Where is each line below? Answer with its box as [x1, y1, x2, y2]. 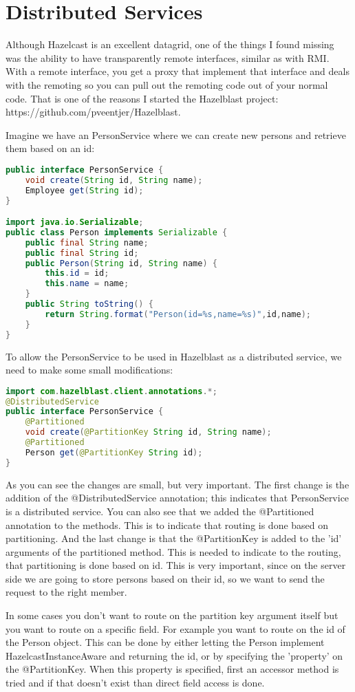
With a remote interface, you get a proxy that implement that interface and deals [6, 64, 349, 78]
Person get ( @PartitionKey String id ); [25, 447, 203, 457]
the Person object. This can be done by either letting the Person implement [6, 635, 325, 649]
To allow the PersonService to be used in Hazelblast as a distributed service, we [6, 349, 342, 363]
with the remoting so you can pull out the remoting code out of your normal [6, 77, 328, 91]
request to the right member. [6, 585, 127, 599]
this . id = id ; [45, 268, 109, 279]
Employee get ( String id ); [25, 185, 144, 195]
